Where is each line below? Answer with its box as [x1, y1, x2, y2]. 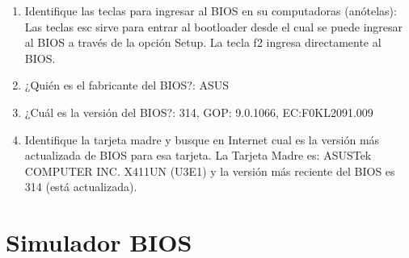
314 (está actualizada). [24, 178, 137, 195]
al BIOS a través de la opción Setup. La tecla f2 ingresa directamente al [24, 34, 382, 51]
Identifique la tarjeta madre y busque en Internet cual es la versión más [24, 131, 380, 148]
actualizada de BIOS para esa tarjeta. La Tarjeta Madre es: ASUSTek [24, 147, 372, 164]
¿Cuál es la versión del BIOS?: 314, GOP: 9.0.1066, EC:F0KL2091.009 [24, 103, 373, 120]
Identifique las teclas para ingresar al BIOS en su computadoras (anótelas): [24, 2, 397, 19]
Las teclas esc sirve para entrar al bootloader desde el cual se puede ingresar [24, 18, 403, 35]
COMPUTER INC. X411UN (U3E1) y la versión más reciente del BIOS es [24, 162, 395, 179]
